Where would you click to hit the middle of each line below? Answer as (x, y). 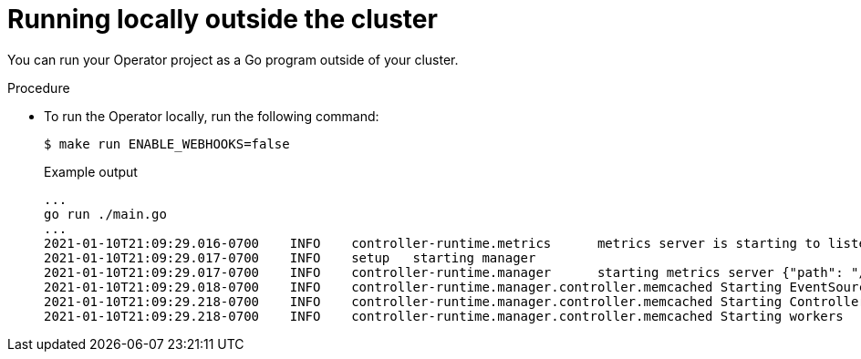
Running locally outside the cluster (223, 19)
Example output (91, 171)
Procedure (39, 87)
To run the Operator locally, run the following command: (212, 116)
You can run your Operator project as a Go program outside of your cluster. (233, 59)
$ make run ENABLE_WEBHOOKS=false (167, 144)
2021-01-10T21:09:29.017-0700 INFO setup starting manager (290, 257)
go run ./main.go (105, 214)
